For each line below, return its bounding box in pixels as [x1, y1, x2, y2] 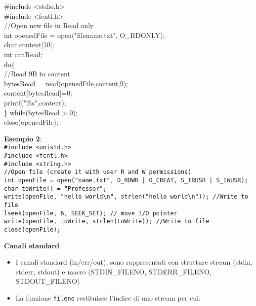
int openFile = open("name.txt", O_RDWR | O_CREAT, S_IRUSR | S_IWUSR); [4, 176, 248, 184]
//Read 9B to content [4, 68, 70, 79]
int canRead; [4, 49, 43, 59]
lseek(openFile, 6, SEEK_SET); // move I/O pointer [4, 209, 177, 217]
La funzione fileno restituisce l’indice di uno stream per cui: [15, 292, 201, 303]
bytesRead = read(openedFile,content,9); [4, 78, 128, 88]
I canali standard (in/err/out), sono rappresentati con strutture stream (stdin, [15, 257, 253, 267]
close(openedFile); [4, 117, 58, 127]
